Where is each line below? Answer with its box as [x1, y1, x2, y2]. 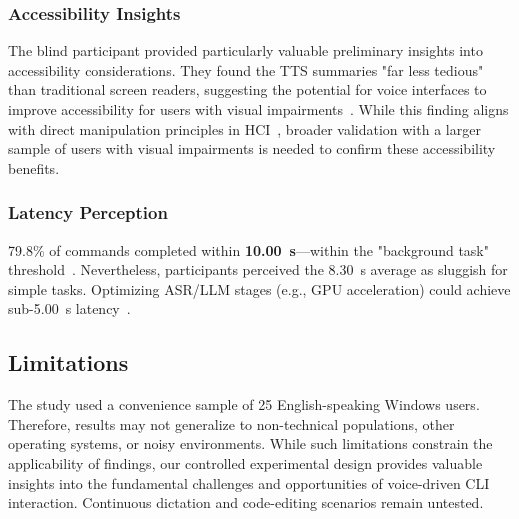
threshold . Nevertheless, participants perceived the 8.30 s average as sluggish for [8, 259, 508, 280]
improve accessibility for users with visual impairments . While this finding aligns [8, 99, 509, 119]
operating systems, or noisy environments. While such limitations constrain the [8, 433, 493, 454]
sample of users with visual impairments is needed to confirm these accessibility [8, 138, 496, 159]
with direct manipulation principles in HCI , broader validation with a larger [8, 118, 481, 139]
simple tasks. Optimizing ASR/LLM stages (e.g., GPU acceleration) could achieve [8, 278, 511, 299]
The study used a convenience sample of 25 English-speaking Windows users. [8, 394, 480, 415]
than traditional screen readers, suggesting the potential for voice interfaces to [8, 79, 487, 100]
